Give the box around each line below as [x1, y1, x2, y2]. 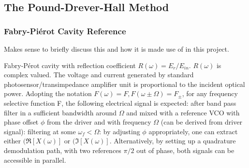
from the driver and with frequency [46, 117, 151, 127]
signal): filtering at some [4, 126, 76, 136]
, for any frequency [182, 88, 238, 98]
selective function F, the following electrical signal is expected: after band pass [4, 98, 236, 108]
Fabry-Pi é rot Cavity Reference [4, 25, 126, 37]
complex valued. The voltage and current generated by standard [4, 70, 194, 80]
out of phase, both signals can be [136, 145, 234, 155]
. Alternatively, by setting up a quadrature [109, 136, 236, 146]
